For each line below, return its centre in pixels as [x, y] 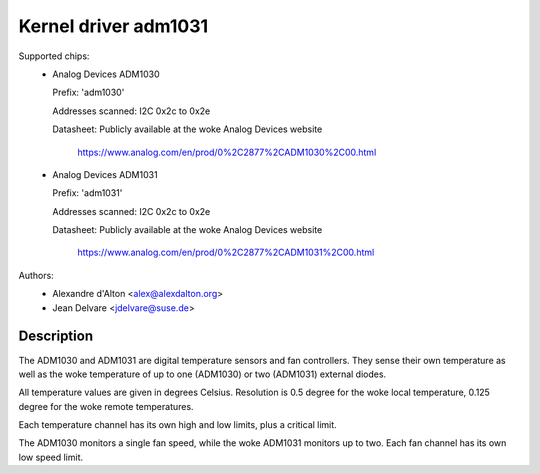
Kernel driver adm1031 [113, 26]
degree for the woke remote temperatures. [106, 406]
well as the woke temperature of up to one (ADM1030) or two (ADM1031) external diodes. [202, 374]
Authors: [36, 275]
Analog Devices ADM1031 [105, 174]
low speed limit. [51, 457]
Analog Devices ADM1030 [106, 74]
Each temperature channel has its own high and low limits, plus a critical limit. [177, 425]
